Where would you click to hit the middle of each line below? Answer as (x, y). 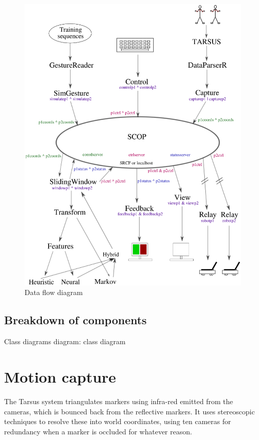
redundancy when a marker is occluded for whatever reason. (98, 431)
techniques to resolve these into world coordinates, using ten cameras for (117, 421)
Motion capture (60, 377)
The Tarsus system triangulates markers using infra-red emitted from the (119, 401)
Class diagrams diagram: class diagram (65, 341)
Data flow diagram (54, 292)
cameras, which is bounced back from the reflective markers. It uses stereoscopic (129, 411)
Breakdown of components (76, 320)
